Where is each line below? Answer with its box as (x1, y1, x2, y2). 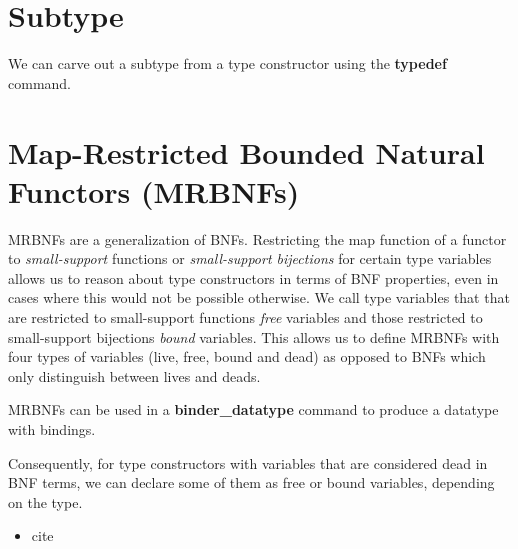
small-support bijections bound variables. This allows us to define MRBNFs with (8, 326, 500, 347)
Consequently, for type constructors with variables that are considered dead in (8, 452, 488, 473)
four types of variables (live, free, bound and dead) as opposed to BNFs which (8, 346, 486, 367)
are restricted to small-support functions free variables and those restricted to (8, 307, 483, 327)
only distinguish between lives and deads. (8, 365, 261, 386)
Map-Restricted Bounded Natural (8, 131, 485, 172)
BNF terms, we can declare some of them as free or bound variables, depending (8, 472, 495, 493)
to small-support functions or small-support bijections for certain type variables (8, 248, 492, 269)
